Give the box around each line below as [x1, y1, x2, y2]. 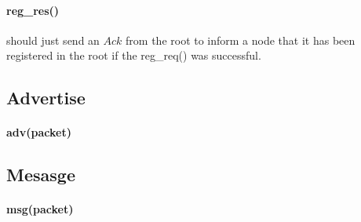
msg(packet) [6, 201, 74, 217]
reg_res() [6, 2, 60, 18]
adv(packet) [6, 124, 71, 140]
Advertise [6, 86, 86, 110]
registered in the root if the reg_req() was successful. [6, 47, 261, 64]
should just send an [6, 31, 100, 48]
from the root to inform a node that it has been [126, 31, 356, 48]
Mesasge [6, 162, 75, 187]
